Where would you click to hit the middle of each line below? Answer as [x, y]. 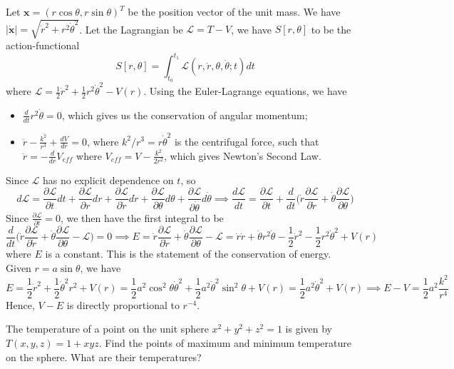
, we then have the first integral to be [142, 217]
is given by [309, 329]
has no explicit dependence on [108, 180]
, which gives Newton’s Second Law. [243, 155]
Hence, [20, 304]
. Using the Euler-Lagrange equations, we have [245, 91]
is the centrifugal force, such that [247, 141]
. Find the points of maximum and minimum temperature [225, 342]
